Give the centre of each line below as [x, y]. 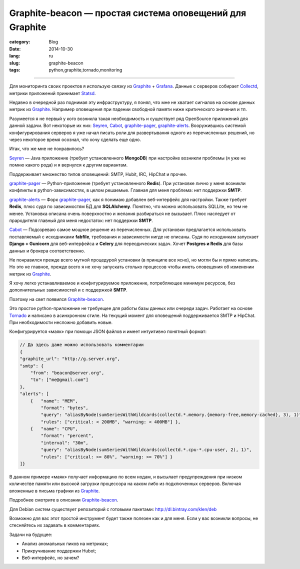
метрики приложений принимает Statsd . [52, 93]
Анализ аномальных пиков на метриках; [65, 544]
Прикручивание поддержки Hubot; [59, 550]
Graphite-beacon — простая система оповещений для [128, 13]
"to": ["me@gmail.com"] [59, 380]
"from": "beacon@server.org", [67, 373]
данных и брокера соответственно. [47, 250]
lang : [15, 56]
